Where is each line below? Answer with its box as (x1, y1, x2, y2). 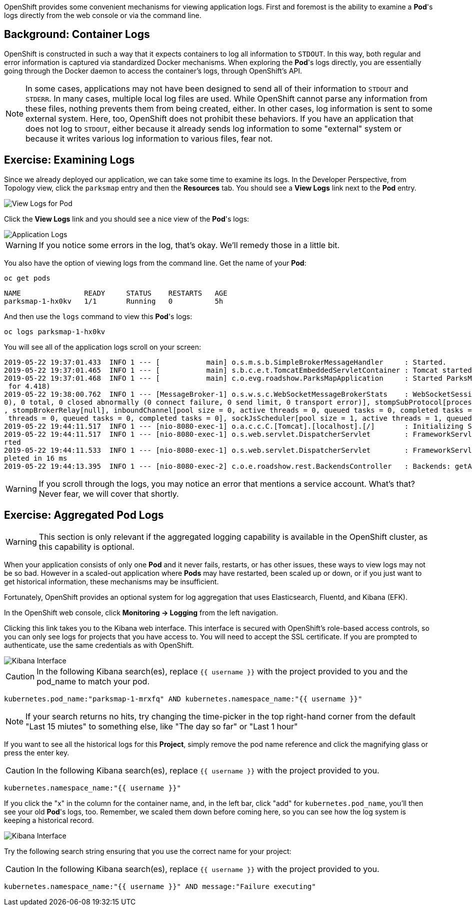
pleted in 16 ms (4, 454, 67, 462)
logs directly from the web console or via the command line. (4, 11, 201, 20)
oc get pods (4, 274, 50, 282)
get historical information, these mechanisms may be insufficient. (4, 577, 219, 586)
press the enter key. (4, 748, 69, 757)
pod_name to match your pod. (36, 676, 150, 686)
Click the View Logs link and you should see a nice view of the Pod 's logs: (4, 214, 249, 223)
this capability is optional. (38, 541, 134, 552)
